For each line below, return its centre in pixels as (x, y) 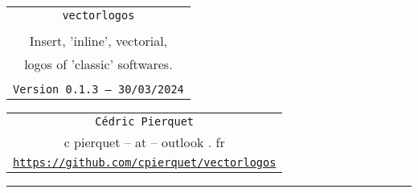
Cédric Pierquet (145, 121)
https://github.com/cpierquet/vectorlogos (145, 162)
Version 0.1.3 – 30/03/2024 (98, 89)
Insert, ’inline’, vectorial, (98, 41)
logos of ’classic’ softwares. (98, 64)
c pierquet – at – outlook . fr (144, 142)
